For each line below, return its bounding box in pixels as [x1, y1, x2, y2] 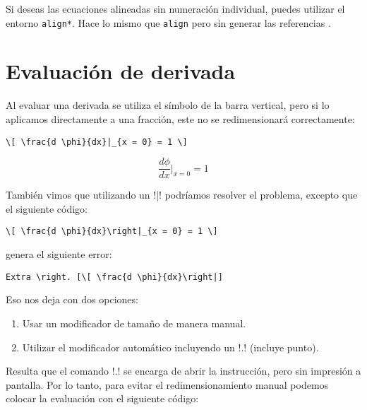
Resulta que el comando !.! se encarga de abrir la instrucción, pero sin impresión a [6, 363, 361, 378]
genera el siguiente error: [6, 247, 112, 262]
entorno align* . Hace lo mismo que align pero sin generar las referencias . [6, 15, 331, 30]
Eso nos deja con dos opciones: [6, 292, 138, 307]
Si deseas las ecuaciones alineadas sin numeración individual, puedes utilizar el [6, 1, 345, 16]
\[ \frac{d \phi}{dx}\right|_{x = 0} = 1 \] [6, 226, 218, 237]
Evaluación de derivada [6, 57, 236, 86]
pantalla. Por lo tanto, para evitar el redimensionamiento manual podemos [6, 377, 329, 392]
